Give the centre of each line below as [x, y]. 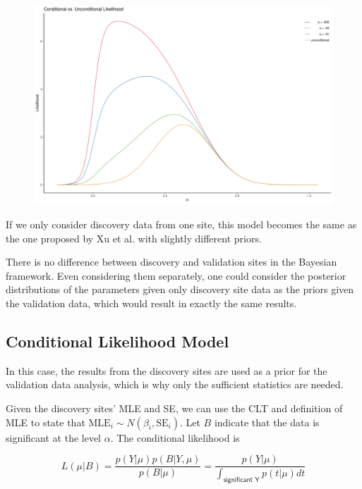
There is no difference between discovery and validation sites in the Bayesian [171, 262]
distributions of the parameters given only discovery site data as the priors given [180, 289]
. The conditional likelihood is [175, 437]
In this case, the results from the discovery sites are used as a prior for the [167, 370]
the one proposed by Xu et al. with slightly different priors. [134, 238]
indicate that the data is [267, 422]
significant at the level [54, 437]
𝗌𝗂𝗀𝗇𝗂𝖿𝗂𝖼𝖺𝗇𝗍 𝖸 [241, 479]
